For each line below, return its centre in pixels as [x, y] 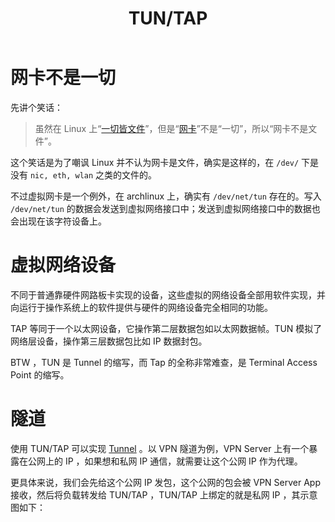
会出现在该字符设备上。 [58, 221]
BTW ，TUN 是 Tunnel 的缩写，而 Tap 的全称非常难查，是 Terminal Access [164, 362]
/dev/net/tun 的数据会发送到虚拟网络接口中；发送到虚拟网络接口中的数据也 [165, 208]
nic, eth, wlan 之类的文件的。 [93, 174]
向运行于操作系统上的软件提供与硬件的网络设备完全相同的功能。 [141, 307]
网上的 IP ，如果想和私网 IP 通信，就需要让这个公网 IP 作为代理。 [169, 461]
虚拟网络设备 [63, 265]
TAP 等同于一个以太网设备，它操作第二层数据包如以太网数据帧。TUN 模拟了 [166, 328]
